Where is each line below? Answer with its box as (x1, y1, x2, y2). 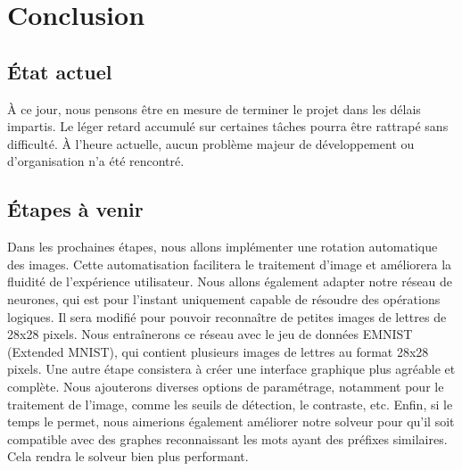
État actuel (7, 57, 112, 85)
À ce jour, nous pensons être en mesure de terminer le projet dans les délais (7, 99, 421, 118)
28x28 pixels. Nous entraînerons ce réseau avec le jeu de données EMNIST (7, 325, 413, 343)
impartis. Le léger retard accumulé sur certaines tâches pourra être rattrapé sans (7, 117, 449, 136)
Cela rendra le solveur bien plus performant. (7, 447, 249, 466)
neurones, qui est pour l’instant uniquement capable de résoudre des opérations (7, 289, 441, 308)
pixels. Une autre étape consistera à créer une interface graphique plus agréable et (7, 359, 456, 378)
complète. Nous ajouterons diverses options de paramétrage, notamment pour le (7, 376, 444, 395)
